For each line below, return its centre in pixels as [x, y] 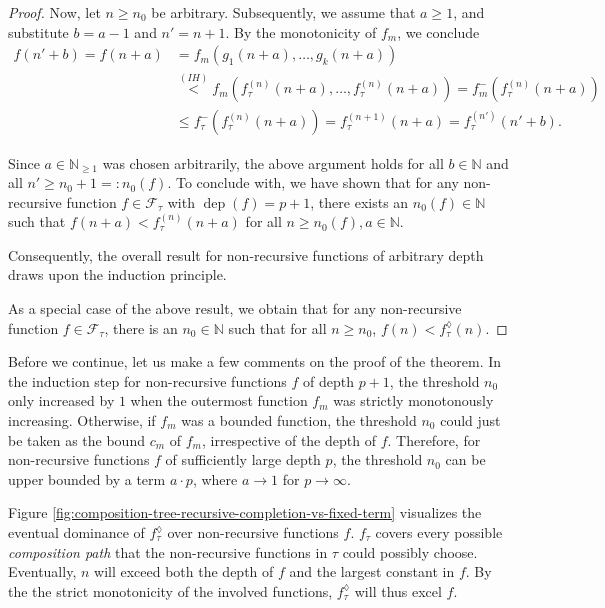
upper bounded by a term [87, 478]
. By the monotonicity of [301, 31]
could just [470, 420]
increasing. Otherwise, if [82, 420]
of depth [328, 380]
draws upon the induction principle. [117, 274]
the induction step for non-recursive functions [147, 380]
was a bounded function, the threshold [299, 420]
